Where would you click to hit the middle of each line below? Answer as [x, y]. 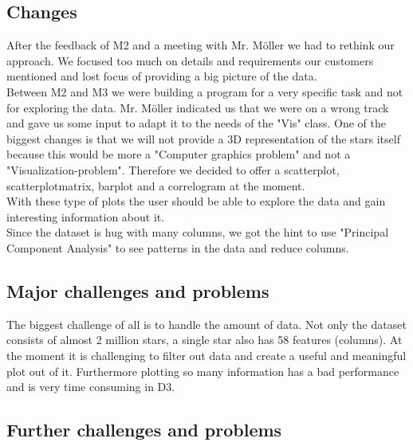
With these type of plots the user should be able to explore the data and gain [196, 201]
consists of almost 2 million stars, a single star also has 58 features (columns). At [205, 340]
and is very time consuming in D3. [91, 387]
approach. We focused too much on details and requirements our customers [190, 60]
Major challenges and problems [138, 290]
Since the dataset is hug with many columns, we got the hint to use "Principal [198, 232]
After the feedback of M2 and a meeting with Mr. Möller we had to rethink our [201, 45]
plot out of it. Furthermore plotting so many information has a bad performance [203, 371]
